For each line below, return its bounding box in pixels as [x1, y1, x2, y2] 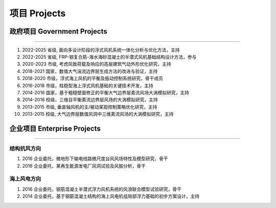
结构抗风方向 [9, 145, 41, 152]
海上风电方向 [9, 175, 41, 183]
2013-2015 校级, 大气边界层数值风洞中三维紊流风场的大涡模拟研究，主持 [22, 111, 174, 117]
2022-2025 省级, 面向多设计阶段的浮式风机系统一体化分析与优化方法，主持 [22, 46, 180, 53]
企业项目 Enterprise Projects [9, 124, 101, 133]
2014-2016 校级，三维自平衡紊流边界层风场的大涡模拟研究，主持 [22, 97, 158, 103]
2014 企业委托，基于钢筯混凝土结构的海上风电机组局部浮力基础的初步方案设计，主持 [22, 193, 200, 199]
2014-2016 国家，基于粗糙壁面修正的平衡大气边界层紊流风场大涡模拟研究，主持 [22, 89, 189, 95]
